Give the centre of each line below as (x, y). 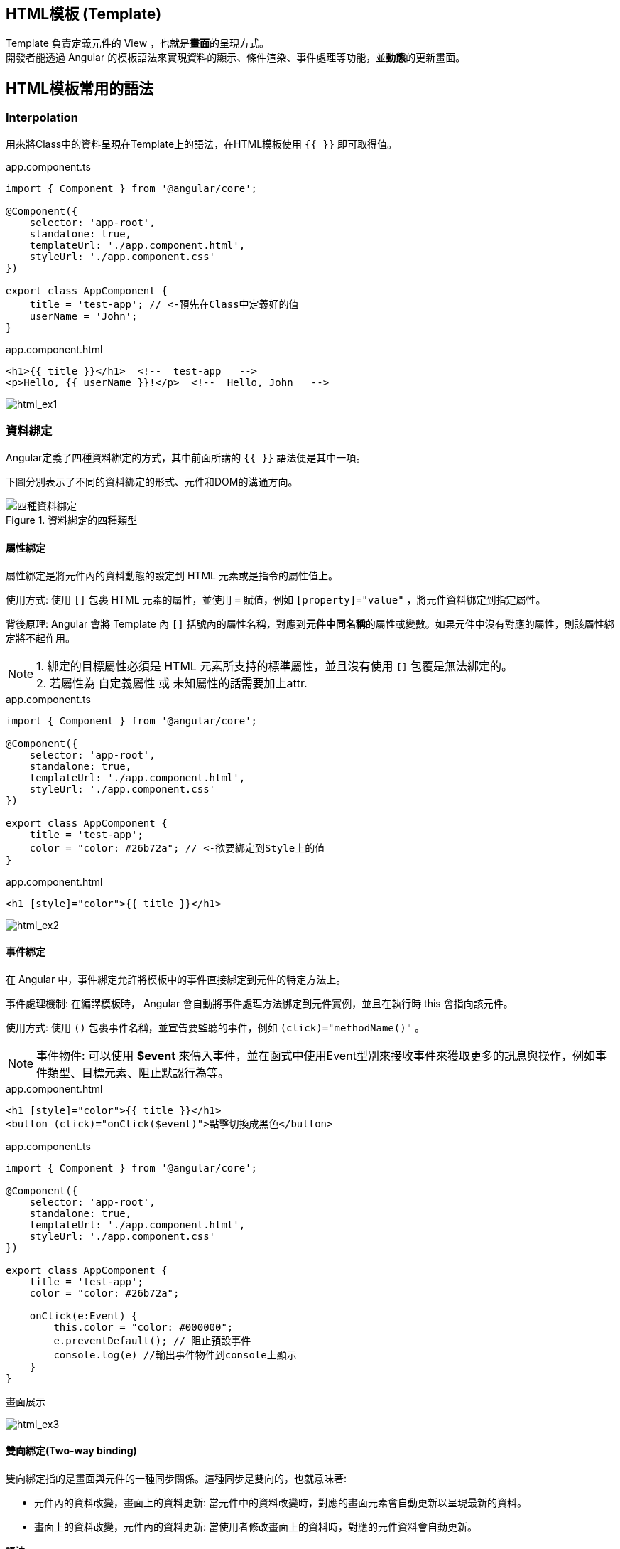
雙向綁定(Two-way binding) (71, 1451)
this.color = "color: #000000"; (143, 1327)
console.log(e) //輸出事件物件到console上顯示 (175, 1355)
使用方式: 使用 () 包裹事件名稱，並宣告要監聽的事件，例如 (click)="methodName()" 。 (216, 1027)
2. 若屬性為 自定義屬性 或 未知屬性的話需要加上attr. (172, 683)
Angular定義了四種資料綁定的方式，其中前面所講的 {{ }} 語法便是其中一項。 (186, 458)
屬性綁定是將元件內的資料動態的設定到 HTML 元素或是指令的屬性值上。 (172, 575)
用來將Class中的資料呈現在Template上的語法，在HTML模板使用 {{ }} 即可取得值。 (202, 144)
